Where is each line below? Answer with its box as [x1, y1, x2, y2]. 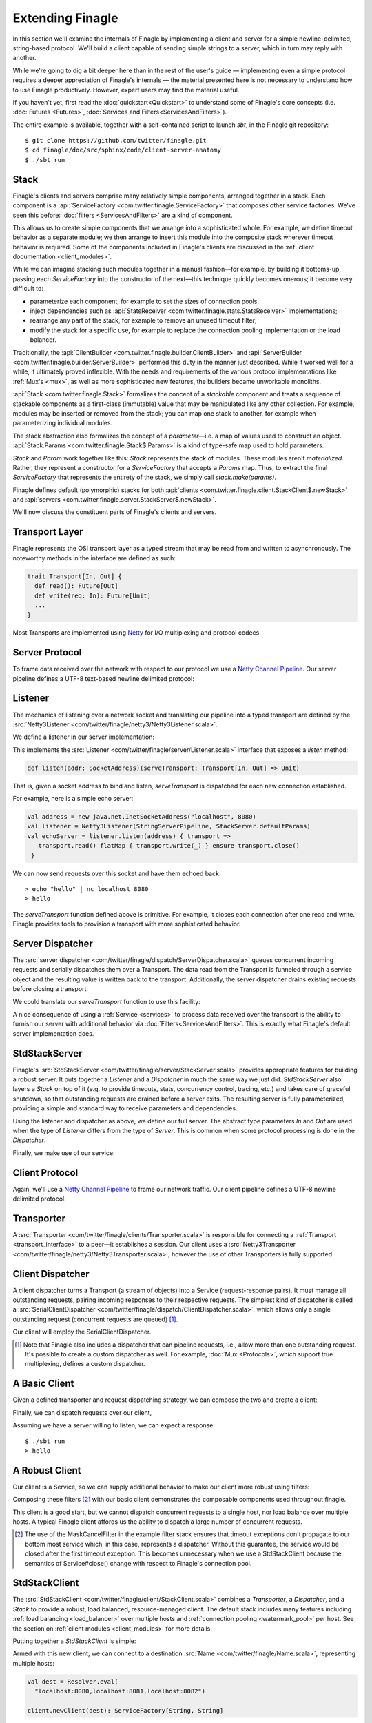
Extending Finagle [12, 10, 118, 26]
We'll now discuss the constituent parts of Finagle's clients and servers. [12, 508, 217, 516]
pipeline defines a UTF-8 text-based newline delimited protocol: [12, 674, 194, 682]
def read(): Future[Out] [34, 582, 118, 590]
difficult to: [12, 285, 44, 293]
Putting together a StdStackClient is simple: [12, 1637, 136, 1645]
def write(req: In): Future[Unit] [34, 591, 152, 600]
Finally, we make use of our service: [12, 1148, 115, 1157]
